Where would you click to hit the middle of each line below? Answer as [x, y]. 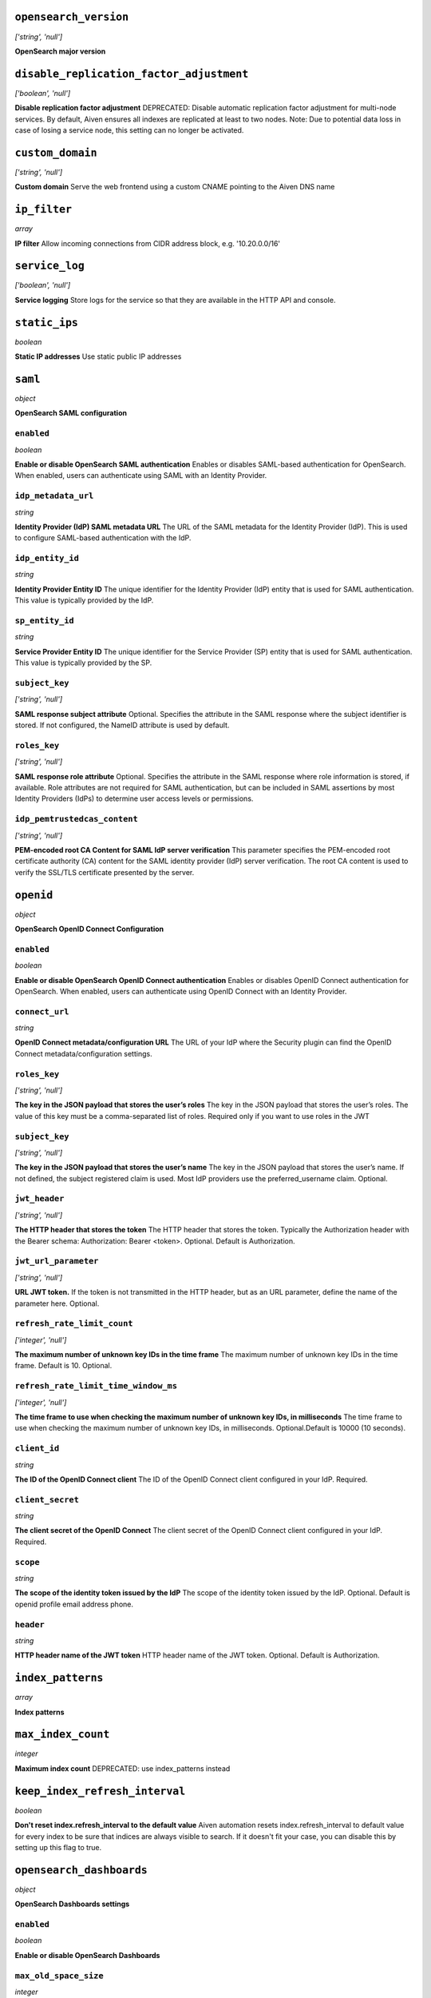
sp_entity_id [45, 621]
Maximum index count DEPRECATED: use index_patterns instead [123, 1768]
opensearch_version [72, 17]
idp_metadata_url [54, 496]
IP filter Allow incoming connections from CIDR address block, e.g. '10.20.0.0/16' [148, 243]
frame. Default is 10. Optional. [63, 1366]
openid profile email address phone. [74, 1604]
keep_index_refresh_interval [100, 1791]
